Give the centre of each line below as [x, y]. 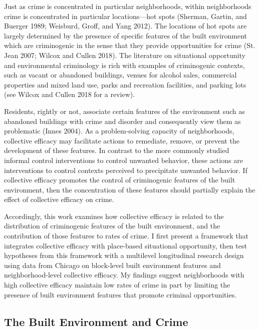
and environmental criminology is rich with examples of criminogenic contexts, [124, 65]
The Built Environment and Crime [96, 321]
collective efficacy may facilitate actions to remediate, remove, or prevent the [122, 140]
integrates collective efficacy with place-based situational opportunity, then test [125, 245]
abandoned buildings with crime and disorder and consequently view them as [122, 121]
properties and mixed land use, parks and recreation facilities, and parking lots [125, 84]
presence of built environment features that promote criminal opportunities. [120, 294]
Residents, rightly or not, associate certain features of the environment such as [124, 111]
